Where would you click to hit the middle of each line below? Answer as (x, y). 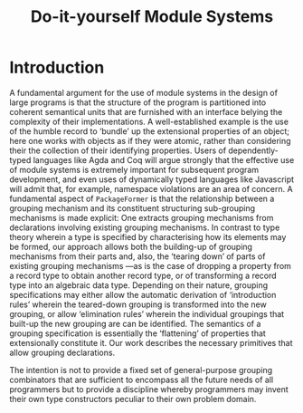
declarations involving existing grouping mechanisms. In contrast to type (145, 227)
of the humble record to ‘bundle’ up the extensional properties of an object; (150, 131)
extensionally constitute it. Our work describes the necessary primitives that (151, 342)
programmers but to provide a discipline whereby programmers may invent (149, 389)
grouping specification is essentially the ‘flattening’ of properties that (138, 333)
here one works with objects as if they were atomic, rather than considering (150, 140)
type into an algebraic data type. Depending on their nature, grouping (139, 285)
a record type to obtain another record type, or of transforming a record (143, 275)
